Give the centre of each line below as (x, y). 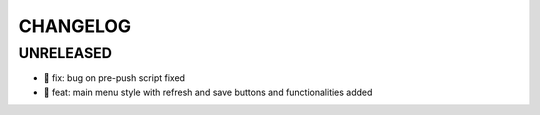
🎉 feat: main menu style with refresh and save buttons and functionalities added (208, 92)
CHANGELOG (75, 26)
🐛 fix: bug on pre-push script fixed (114, 78)
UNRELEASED (65, 53)
